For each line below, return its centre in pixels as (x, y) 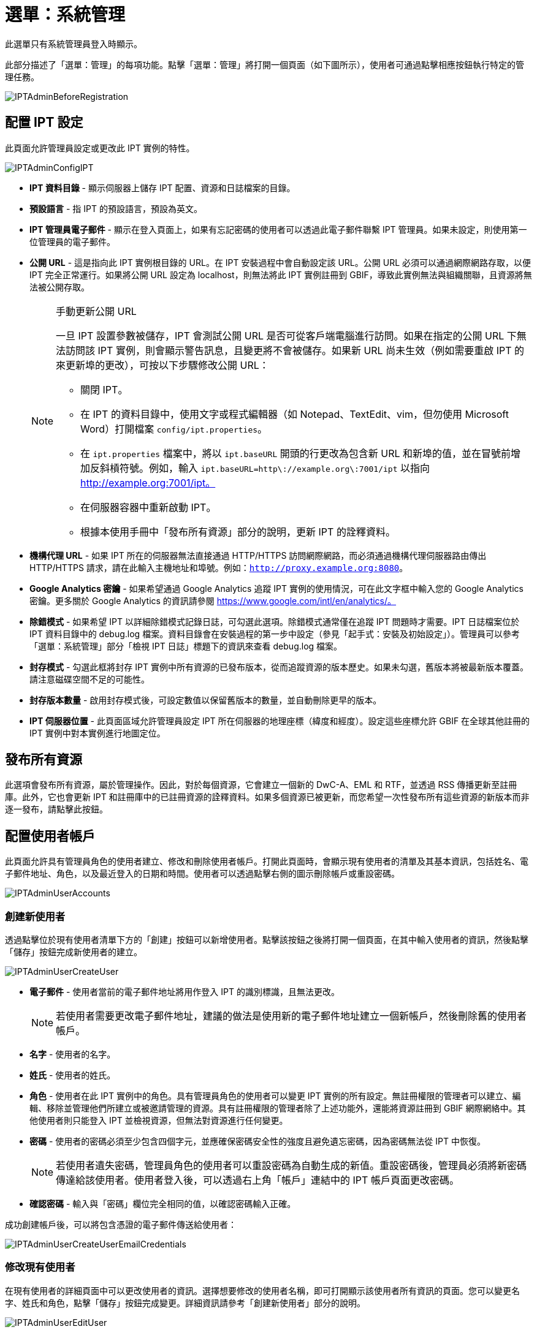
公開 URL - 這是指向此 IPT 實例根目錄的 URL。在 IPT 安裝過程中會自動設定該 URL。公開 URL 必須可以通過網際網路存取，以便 (280, 262)
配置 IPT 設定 (44, 123)
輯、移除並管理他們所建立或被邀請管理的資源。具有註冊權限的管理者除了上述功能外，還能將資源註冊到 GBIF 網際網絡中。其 (278, 1108)
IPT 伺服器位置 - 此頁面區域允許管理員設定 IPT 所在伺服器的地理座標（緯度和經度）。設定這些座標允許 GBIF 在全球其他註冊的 (280, 721)
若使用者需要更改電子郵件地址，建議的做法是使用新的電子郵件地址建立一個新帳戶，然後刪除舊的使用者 (291, 1016)
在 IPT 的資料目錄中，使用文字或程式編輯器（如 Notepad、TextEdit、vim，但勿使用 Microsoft (295, 414)
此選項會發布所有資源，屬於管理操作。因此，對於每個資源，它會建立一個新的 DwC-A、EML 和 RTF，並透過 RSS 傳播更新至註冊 (261, 785)
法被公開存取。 (59, 287)
